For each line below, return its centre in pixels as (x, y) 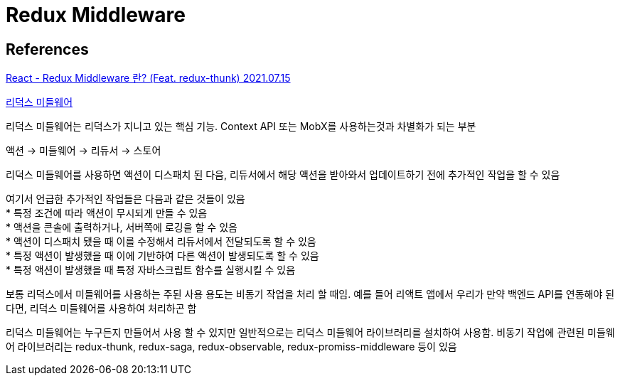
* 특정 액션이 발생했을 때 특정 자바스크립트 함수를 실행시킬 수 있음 (151, 270)
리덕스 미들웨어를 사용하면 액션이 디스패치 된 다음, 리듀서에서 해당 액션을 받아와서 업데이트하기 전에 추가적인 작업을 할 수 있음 (283, 175)
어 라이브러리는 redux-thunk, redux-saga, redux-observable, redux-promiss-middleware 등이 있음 (231, 347)
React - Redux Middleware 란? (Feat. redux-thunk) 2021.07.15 (148, 78)
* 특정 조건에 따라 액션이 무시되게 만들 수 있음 (107, 213)
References (47, 49)
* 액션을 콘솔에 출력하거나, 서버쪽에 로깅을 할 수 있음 (122, 227)
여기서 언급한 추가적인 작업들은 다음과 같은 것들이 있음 (125, 199)
